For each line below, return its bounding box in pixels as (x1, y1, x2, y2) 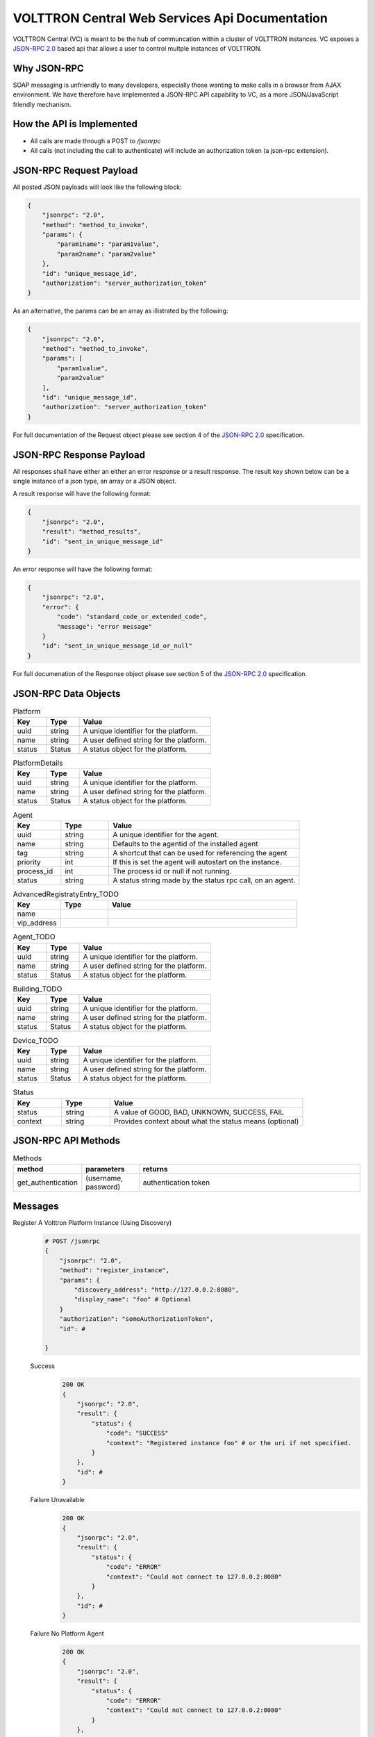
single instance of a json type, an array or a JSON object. (12, 477, 177, 486)
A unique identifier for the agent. (112, 830, 219, 839)
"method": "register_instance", (59, 1267, 170, 1274)
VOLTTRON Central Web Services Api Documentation (12, 10, 328, 26)
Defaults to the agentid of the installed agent (112, 839, 258, 848)
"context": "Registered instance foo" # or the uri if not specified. (106, 1439, 352, 1447)
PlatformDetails (12, 758, 63, 768)
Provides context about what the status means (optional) (113, 1116, 299, 1126)
